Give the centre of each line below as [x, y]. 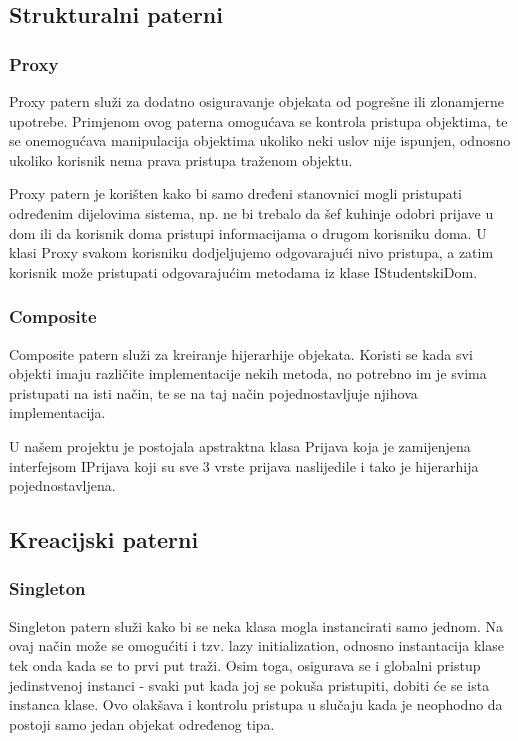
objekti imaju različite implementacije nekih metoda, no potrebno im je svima [248, 373]
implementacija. [57, 412]
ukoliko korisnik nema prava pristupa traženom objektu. [181, 159]
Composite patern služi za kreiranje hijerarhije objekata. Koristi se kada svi [241, 353]
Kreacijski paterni [104, 539]
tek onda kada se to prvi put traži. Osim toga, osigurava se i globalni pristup [245, 664]
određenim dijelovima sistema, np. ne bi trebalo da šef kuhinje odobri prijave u [251, 212]
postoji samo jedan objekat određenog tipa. [142, 723]
